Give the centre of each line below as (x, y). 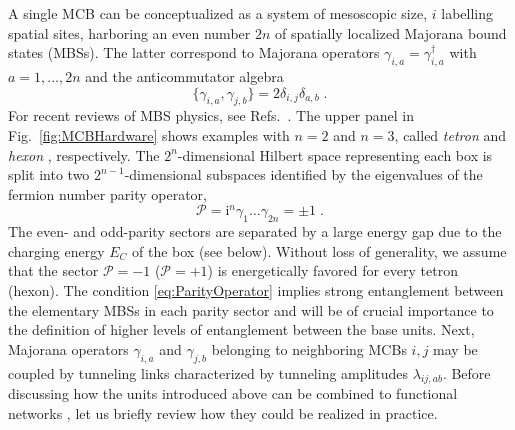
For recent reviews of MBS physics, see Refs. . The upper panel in (211, 115)
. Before (466, 372)
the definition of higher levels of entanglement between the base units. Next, (241, 329)
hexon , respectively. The (84, 154)
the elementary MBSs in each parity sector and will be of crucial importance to (251, 309)
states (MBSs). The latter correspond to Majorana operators (194, 52)
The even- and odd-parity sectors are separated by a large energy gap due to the (255, 231)
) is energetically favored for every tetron (332, 270)
